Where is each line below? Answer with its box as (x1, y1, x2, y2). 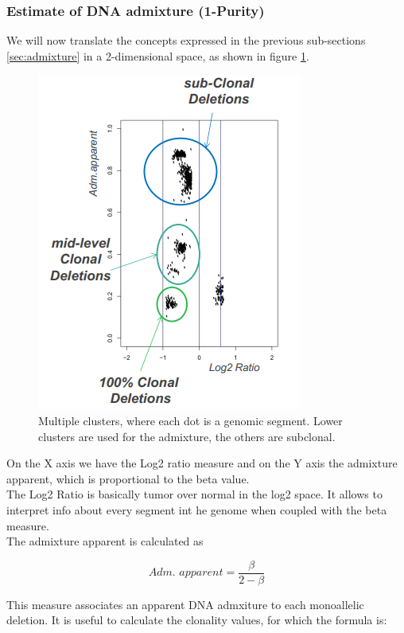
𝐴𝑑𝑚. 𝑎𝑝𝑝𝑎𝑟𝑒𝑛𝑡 (148, 567, 223, 579)
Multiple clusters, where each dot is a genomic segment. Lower (38, 412, 343, 428)
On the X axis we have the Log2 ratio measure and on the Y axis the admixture (6, 455, 398, 471)
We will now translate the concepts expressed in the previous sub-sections (6, 32, 366, 49)
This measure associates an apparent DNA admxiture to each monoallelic (6, 596, 364, 612)
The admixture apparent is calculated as (6, 533, 204, 549)
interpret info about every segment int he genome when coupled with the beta (6, 501, 387, 518)
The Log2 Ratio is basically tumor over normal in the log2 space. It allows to (6, 486, 383, 502)
